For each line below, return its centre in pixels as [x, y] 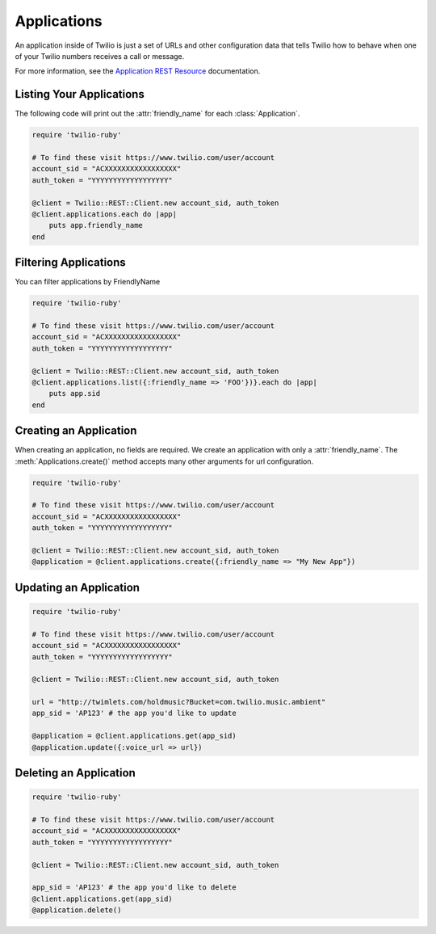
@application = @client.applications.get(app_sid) [134, 736]
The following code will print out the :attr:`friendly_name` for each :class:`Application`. [157, 114]
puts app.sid [75, 393]
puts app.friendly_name [96, 225]
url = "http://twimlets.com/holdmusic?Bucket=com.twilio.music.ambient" [179, 702]
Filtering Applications [71, 263]
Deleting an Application [75, 773]
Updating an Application [78, 587]
